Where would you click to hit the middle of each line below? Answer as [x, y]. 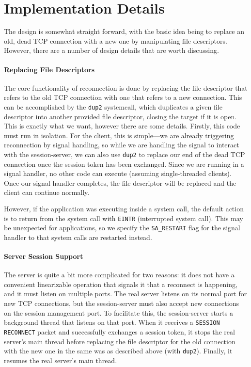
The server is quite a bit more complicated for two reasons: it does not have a [119, 275]
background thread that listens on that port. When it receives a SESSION [112, 322]
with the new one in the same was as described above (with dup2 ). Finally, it [118, 351]
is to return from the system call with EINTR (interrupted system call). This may [124, 218]
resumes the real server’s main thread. [61, 360]
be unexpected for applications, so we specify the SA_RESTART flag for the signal [122, 228]
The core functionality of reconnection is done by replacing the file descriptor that [126, 88]
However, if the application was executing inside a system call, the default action [124, 208]
